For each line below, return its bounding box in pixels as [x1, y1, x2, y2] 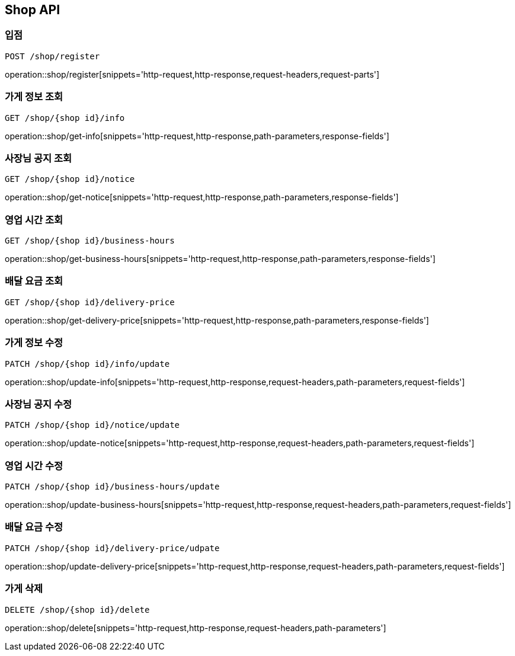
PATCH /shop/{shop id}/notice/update [5, 420, 180, 430]
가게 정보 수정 [5, 337, 63, 349]
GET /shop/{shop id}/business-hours [5, 236, 175, 246]
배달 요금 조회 [5, 275, 63, 287]
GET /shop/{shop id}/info [5, 113, 125, 123]
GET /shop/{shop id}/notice [5, 174, 135, 184]
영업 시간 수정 [5, 459, 63, 472]
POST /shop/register [5, 51, 100, 61]
